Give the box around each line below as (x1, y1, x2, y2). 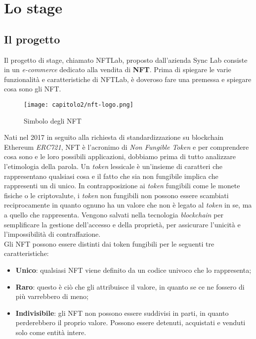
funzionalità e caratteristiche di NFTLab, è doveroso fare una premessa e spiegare (4, 74, 252, 84)
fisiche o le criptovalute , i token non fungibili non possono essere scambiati (4, 190, 229, 200)
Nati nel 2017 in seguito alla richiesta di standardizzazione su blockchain (4, 132, 224, 142)
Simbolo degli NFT (24, 115, 82, 126)
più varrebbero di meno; (15, 291, 88, 301)
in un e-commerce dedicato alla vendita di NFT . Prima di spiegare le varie (4, 64, 231, 75)
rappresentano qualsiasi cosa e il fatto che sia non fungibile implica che (4, 170, 218, 181)
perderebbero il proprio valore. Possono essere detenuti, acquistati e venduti (15, 317, 246, 328)
